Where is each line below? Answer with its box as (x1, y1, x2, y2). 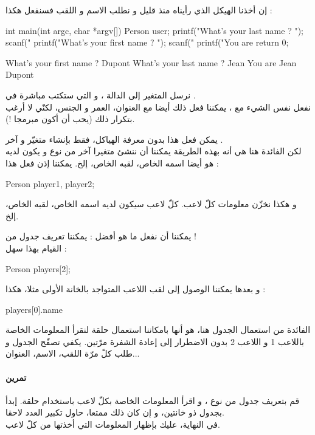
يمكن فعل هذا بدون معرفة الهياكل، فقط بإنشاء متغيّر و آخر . (5, 132, 223, 145)
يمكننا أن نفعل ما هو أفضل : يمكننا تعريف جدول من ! (5, 230, 197, 242)
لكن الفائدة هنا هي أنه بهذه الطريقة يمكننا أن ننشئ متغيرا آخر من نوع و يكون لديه (5, 145, 302, 157)
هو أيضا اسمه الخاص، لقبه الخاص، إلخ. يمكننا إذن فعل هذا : (5, 156, 219, 169)
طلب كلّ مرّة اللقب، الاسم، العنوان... (5, 347, 140, 360)
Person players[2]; (5, 262, 71, 275)
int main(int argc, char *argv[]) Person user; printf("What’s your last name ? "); (5, 24, 304, 36)
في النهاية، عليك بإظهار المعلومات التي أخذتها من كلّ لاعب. (5, 418, 220, 431)
